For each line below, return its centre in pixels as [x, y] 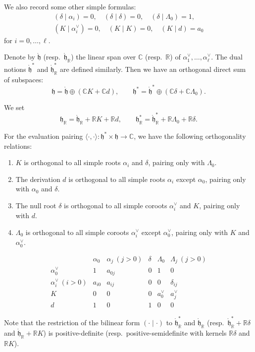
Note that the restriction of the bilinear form [72, 323]
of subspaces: [24, 79]
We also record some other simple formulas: [70, 6]
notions [15, 69]
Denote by [20, 57]
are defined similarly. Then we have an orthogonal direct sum [153, 69]
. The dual [227, 57]
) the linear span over [103, 57]
